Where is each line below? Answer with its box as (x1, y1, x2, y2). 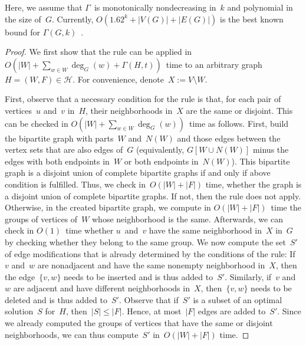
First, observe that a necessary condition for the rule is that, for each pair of (5, 93, 281, 105)
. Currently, (51, 12, 94, 25)
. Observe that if (119, 293, 179, 305)
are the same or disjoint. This (186, 104, 293, 116)
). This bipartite (231, 155, 290, 167)
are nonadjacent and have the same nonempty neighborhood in (37, 259, 265, 271)
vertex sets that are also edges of (5, 143, 123, 156)
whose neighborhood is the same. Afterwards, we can (92, 212, 283, 225)
